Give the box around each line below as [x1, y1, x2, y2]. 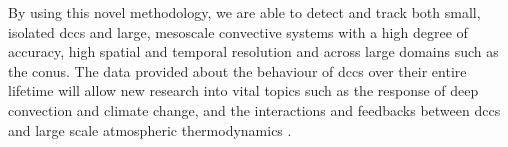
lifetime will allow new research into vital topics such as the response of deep [8, 80, 479, 101]
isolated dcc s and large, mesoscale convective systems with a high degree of [8, 21, 468, 42]
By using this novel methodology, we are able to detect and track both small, [8, 2, 481, 22]
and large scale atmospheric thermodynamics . [8, 119, 292, 140]
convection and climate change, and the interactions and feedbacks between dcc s [8, 99, 501, 120]
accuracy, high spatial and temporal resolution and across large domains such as [8, 41, 499, 62]
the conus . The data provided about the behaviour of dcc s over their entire [8, 60, 467, 81]
